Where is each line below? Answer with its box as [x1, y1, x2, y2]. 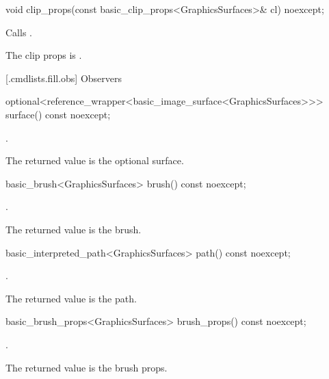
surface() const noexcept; [5, 107, 111, 121]
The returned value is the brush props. [5, 360, 168, 374]
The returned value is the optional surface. [5, 153, 184, 168]
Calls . [5, 25, 32, 39]
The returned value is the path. [5, 291, 137, 305]
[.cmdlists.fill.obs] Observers [5, 70, 122, 85]
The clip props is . [5, 48, 82, 62]
